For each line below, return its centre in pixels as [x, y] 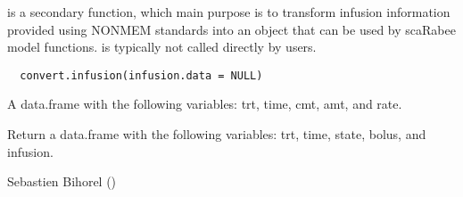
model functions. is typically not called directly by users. [162, 47]
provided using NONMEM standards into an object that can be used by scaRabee [231, 29]
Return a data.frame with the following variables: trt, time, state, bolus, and [217, 134]
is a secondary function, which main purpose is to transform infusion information [229, 12]
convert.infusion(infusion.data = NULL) [141, 75]
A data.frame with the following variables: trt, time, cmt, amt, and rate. [205, 104]
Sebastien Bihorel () [62, 181]
